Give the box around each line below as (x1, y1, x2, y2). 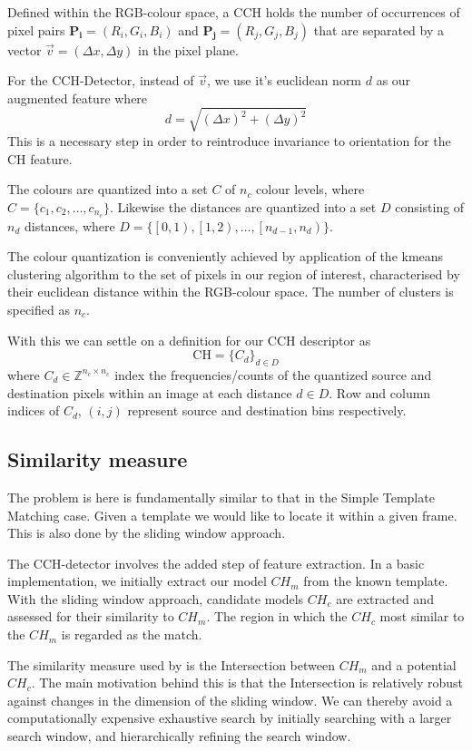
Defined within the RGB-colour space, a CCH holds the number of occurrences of (7, 3, 460, 21)
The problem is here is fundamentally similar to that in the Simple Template (7, 487, 435, 506)
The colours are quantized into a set (7, 180, 208, 199)
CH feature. (7, 149, 73, 168)
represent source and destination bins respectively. (127, 401, 407, 420)
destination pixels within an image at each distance (7, 383, 292, 402)
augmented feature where (7, 88, 148, 107)
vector (7, 40, 42, 59)
